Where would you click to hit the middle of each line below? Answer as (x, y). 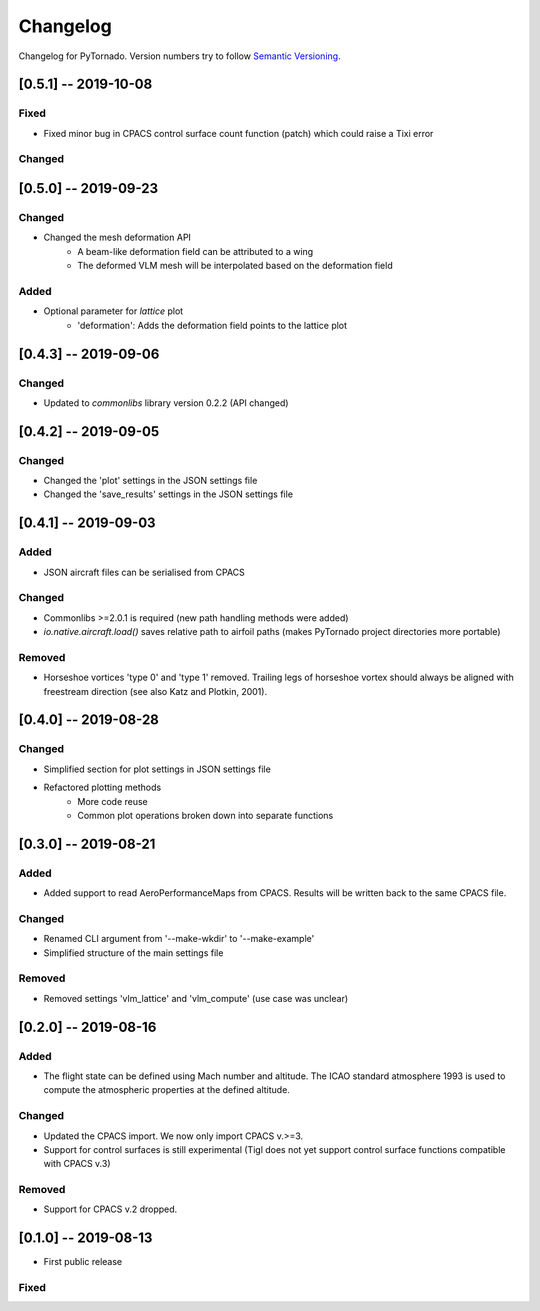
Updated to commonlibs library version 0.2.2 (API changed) (166, 402)
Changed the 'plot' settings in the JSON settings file (150, 481)
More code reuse (113, 801)
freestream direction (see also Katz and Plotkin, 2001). (155, 691)
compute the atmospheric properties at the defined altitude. (166, 1090)
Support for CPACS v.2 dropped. (110, 1209)
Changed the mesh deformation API (117, 237)
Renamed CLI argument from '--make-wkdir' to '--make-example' (179, 939)
